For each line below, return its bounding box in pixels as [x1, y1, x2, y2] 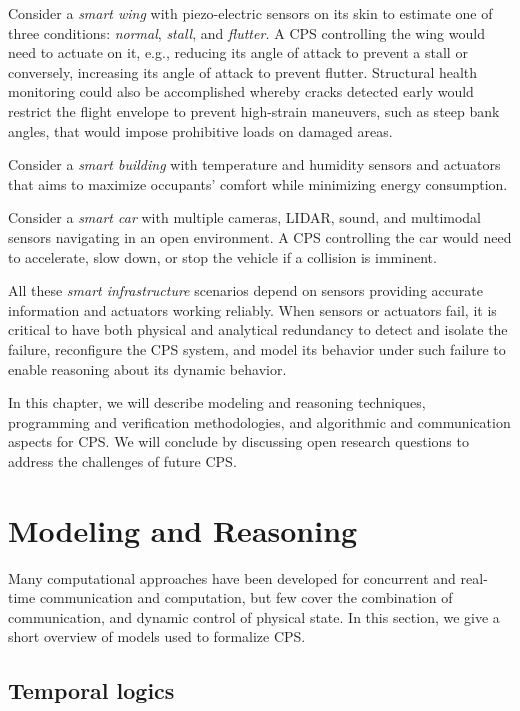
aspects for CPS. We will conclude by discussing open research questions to [8, 431, 469, 452]
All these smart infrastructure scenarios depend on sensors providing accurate [8, 280, 483, 301]
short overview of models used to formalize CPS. [8, 626, 306, 647]
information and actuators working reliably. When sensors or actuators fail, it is [8, 299, 497, 320]
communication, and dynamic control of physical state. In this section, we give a [8, 606, 500, 627]
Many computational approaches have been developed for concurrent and [8, 567, 456, 588]
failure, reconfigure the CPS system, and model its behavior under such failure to [8, 338, 506, 359]
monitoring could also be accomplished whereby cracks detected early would [8, 81, 474, 102]
